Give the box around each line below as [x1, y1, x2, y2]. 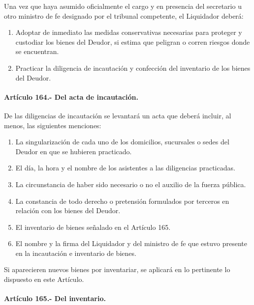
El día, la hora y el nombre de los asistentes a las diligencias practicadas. [15, 163, 235, 173]
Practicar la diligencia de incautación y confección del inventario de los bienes [15, 62, 251, 73]
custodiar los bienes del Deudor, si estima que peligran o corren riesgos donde [15, 36, 250, 47]
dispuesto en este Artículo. [4, 274, 84, 284]
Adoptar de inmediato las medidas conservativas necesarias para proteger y [15, 27, 242, 37]
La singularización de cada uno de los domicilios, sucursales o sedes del [15, 137, 229, 147]
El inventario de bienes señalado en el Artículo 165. [15, 222, 171, 232]
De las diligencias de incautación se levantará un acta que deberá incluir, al [4, 110, 231, 120]
